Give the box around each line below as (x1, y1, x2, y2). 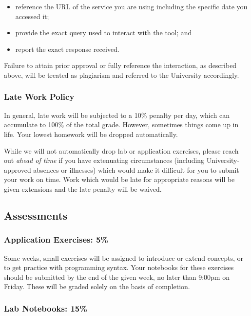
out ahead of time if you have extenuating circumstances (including (4, 155, 205, 165)
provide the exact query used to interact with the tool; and (15, 27, 192, 38)
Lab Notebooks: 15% (4, 302, 87, 314)
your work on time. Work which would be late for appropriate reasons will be (4, 174, 235, 184)
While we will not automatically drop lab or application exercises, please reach (4, 145, 239, 156)
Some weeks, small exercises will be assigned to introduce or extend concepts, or (4, 252, 244, 263)
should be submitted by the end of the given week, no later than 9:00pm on (4, 271, 230, 282)
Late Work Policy (4, 90, 75, 103)
